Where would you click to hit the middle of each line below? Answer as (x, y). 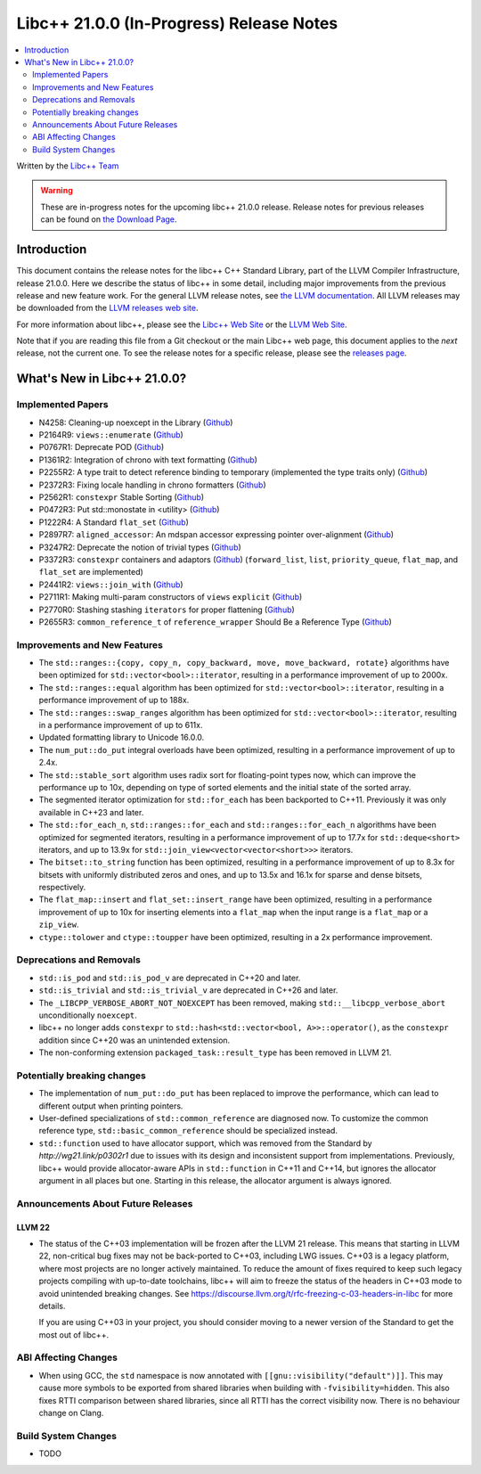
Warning (57, 191)
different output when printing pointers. (111, 1106)
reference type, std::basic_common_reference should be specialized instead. (188, 1131)
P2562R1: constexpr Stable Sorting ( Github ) (122, 497)
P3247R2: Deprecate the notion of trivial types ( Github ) (140, 547)
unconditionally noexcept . (88, 1015)
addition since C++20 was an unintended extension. (135, 1040)
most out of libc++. (74, 1335)
